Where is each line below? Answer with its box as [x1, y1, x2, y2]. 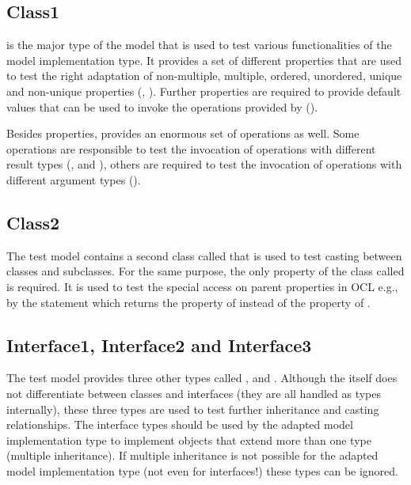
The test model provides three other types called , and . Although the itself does [6, 369, 398, 386]
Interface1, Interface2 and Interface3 [6, 332, 312, 357]
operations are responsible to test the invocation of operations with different [6, 140, 376, 157]
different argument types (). [6, 171, 141, 188]
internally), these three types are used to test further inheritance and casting [6, 400, 379, 417]
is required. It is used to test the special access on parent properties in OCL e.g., [6, 278, 398, 294]
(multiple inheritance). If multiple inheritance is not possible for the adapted [6, 447, 379, 464]
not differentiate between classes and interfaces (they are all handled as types [6, 385, 382, 401]
